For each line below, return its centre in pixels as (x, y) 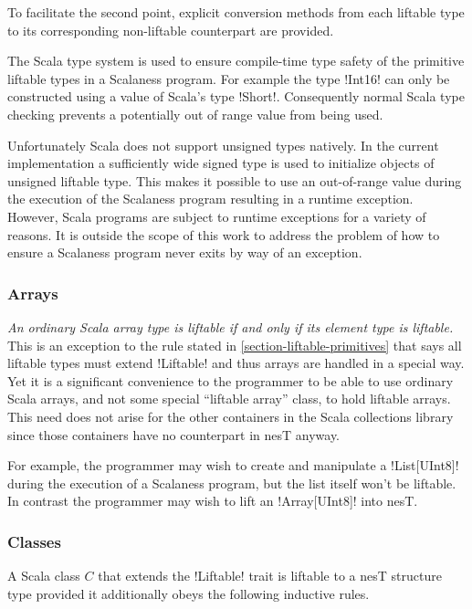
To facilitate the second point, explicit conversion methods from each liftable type (236, 12)
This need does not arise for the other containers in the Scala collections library (231, 416)
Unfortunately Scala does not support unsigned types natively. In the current (223, 145)
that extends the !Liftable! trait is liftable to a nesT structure (270, 576)
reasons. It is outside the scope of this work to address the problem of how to (224, 234)
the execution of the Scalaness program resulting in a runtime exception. (210, 199)
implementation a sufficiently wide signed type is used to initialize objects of (221, 163)
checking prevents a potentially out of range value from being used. (195, 114)
